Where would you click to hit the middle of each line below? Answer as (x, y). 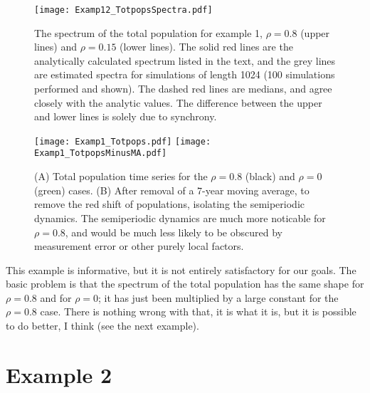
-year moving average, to (256, 190)
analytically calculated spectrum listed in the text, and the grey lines (185, 60)
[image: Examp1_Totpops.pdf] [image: (123, 141)
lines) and (55, 47)
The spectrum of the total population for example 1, (149, 32)
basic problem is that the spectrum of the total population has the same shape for (185, 284)
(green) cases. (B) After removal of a (114, 190)
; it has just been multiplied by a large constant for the (218, 297)
